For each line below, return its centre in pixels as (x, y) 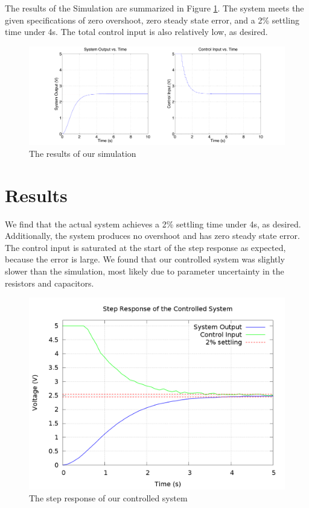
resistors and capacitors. (49, 283)
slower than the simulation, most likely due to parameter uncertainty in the (145, 271)
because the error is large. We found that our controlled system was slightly (145, 259)
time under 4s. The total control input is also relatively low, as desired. (136, 32)
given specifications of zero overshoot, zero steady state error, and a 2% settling (152, 20)
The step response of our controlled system (108, 497)
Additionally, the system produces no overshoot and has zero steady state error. (152, 236)
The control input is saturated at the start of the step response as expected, (145, 247)
